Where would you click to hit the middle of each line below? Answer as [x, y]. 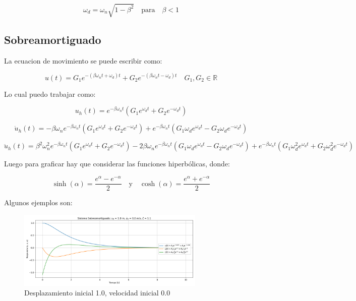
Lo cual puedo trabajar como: [50, 94]
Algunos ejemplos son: [38, 202]
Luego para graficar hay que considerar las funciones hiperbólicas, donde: [117, 164]
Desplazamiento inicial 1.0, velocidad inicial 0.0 [97, 293]
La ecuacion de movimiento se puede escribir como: [83, 60]
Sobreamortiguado [53, 39]
